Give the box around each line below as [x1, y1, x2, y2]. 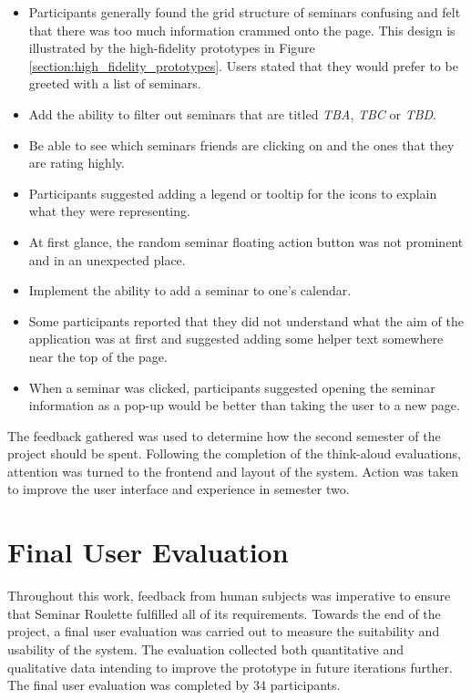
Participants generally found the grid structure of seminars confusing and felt [28, 3, 461, 21]
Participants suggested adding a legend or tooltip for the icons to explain [28, 183, 437, 202]
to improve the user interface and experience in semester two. [7, 479, 350, 499]
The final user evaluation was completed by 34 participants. [7, 675, 341, 695]
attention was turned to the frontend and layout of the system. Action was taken [7, 461, 459, 480]
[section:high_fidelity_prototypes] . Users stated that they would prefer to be [28, 56, 458, 75]
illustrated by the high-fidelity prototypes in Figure [28, 38, 315, 57]
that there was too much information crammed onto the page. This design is [28, 20, 456, 39]
